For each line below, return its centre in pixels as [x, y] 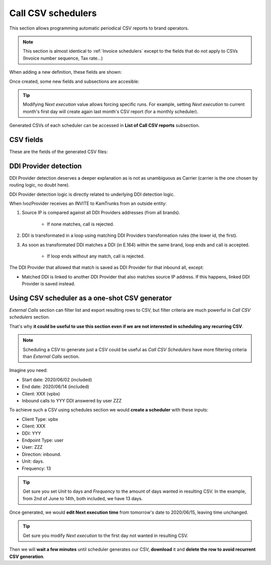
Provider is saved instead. [48, 284]
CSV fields [26, 140]
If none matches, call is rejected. [81, 224]
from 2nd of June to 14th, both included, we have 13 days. [83, 498]
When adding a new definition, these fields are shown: [65, 72]
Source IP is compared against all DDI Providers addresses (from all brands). [101, 213]
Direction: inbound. [42, 454]
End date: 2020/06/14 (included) [56, 387]
